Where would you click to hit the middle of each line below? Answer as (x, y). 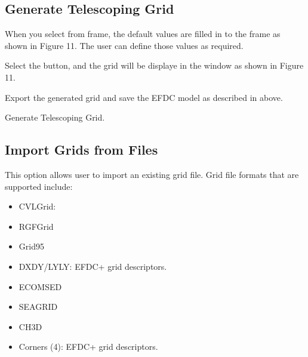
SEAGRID (38, 307)
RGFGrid (36, 226)
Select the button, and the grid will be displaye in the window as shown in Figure (154, 65)
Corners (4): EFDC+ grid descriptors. (88, 347)
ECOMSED (40, 286)
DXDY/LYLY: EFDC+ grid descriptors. (93, 266)
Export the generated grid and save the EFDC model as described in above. (144, 97)
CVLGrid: (37, 206)
